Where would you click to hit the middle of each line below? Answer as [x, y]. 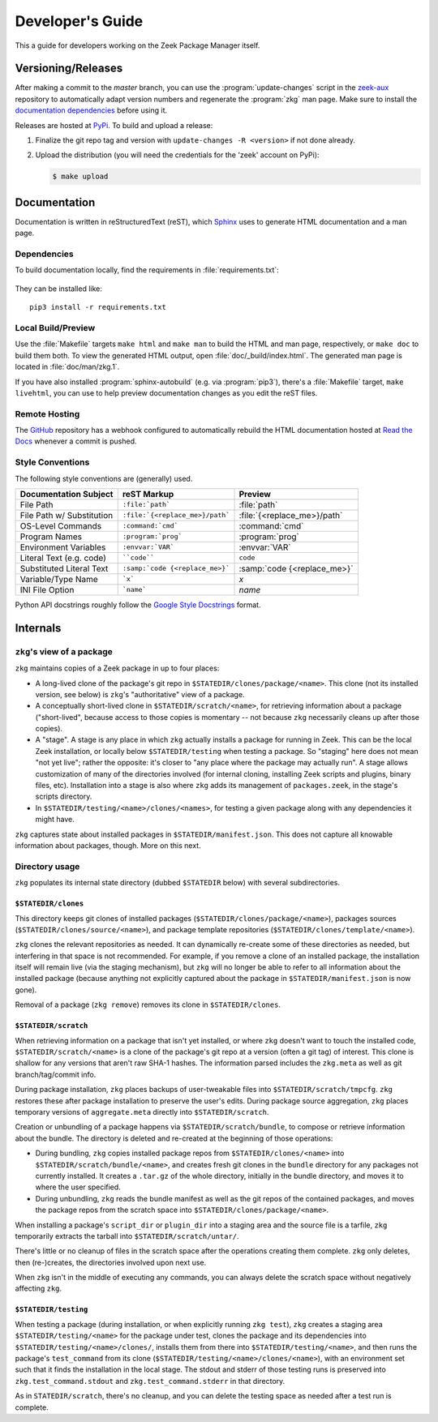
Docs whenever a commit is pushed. [76, 441]
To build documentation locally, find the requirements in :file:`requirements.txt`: [147, 270]
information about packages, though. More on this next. [108, 845]
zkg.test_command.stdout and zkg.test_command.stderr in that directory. [150, 1381]
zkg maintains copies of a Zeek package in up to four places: [117, 668]
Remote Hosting [47, 413]
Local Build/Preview [55, 328]
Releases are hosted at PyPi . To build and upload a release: [114, 125]
